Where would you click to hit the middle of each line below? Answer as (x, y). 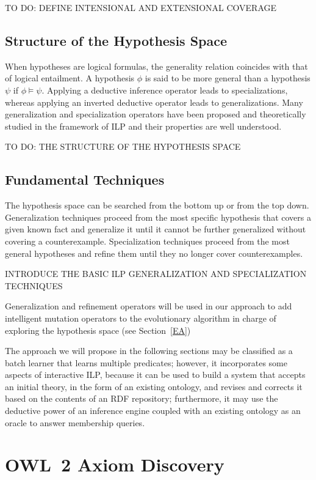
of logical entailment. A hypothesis (70, 78)
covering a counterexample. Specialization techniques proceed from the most (147, 241)
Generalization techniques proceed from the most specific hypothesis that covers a (158, 217)
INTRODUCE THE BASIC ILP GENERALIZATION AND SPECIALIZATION (156, 274)
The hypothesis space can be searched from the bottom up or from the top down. (157, 205)
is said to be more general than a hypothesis (228, 78)
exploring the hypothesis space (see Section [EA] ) (98, 330)
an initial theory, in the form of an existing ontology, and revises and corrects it (154, 386)
